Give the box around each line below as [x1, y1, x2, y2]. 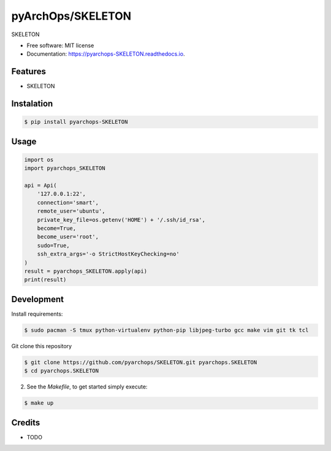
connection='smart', [37, 199, 99, 206]
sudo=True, [37, 242, 70, 249]
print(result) [24, 276, 67, 283]
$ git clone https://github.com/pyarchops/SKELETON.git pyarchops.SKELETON [24, 358, 257, 366]
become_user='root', [37, 233, 99, 240]
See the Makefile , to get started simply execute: [26, 383, 148, 390]
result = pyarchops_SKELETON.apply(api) [24, 267, 147, 275]
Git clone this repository [11, 342, 72, 349]
